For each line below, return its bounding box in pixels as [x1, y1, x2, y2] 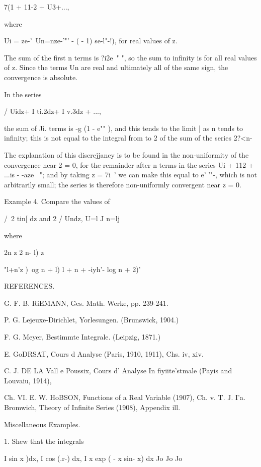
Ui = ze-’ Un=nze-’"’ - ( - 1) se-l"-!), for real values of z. [4, 35, 178, 46]
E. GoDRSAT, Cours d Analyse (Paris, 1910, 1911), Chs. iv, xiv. [4, 348, 204, 359]
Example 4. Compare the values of [4, 196, 110, 207]
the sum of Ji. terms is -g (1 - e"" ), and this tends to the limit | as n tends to [4, 122, 243, 133]
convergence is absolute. [4, 72, 78, 82]
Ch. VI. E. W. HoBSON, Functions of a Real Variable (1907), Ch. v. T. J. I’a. [4, 392, 245, 403]
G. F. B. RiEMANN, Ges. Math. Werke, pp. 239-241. [4, 297, 168, 308]
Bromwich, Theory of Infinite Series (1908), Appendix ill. [4, 402, 181, 413]
